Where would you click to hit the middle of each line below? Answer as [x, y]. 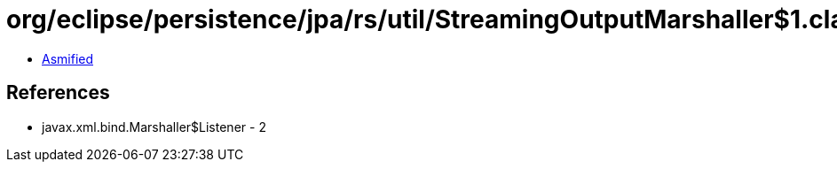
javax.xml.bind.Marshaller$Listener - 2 [154, 127]
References [58, 93]
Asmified [68, 58]
